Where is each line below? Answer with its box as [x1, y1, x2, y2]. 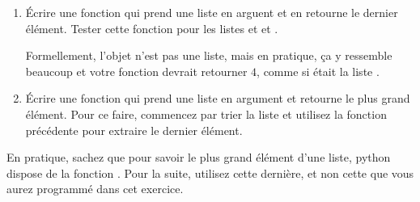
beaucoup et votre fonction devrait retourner [25, 62, 248, 79]
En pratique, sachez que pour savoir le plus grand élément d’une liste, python [6, 149, 391, 166]
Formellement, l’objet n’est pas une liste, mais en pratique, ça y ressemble [25, 47, 392, 64]
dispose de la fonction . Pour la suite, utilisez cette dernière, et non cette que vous [6, 164, 414, 181]
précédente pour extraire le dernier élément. [25, 121, 243, 138]
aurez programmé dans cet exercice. [6, 180, 184, 197]
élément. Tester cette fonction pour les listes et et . [25, 19, 278, 36]
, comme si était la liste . [257, 62, 380, 79]
